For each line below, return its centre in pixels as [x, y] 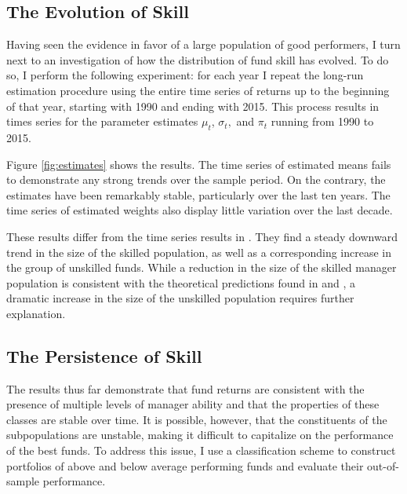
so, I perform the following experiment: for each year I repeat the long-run [185, 75]
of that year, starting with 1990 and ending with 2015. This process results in [193, 106]
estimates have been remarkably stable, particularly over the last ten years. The [198, 194]
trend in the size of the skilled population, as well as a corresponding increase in [199, 252]
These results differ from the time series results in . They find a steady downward [202, 236]
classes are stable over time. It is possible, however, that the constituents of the [197, 419]
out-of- [383, 465]
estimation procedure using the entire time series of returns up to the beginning [198, 90]
